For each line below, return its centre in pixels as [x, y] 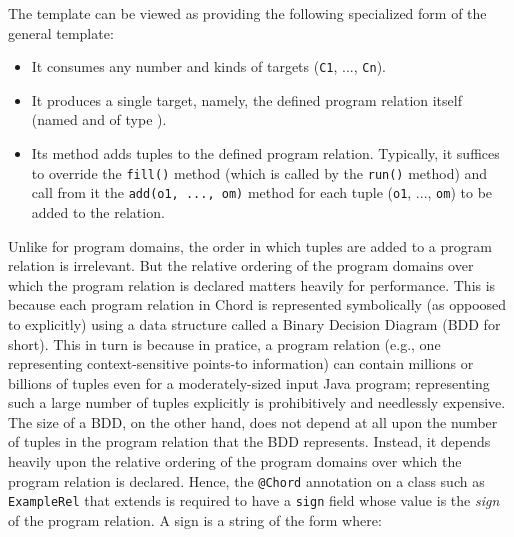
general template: [61, 32]
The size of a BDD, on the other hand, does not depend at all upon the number [253, 421]
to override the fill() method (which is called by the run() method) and [259, 172]
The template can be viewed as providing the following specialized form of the [247, 13]
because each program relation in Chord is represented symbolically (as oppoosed [257, 304]
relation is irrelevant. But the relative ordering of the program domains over [241, 265]
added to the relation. [98, 211]
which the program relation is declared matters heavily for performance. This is [252, 284]
